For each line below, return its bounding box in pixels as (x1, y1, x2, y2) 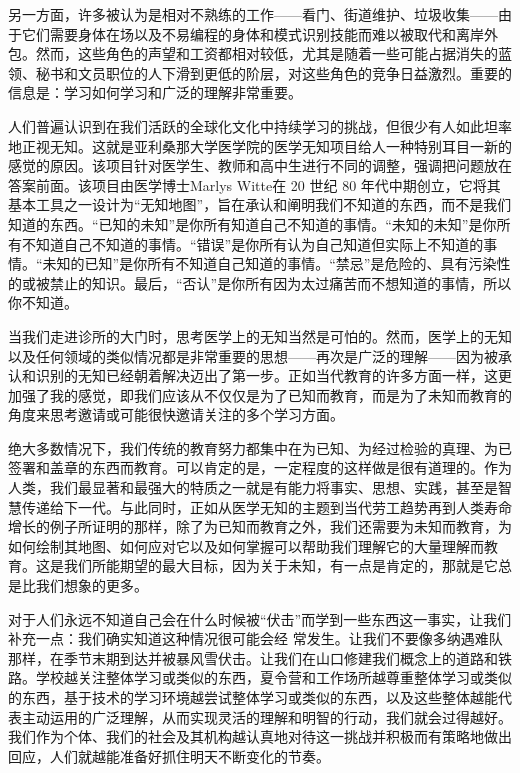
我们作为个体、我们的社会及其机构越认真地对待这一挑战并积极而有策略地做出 (8, 726, 512, 747)
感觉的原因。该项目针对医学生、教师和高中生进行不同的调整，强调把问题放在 (8, 155, 512, 176)
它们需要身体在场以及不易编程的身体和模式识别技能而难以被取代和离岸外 (21, 23, 498, 44)
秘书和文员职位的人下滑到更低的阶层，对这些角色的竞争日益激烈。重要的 (35, 62, 512, 83)
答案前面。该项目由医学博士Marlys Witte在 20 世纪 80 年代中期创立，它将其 (8, 174, 501, 195)
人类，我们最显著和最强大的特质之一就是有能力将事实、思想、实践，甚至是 (8, 477, 498, 498)
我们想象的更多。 (35, 575, 148, 596)
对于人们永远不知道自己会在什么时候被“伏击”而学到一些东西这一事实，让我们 (8, 608, 512, 629)
